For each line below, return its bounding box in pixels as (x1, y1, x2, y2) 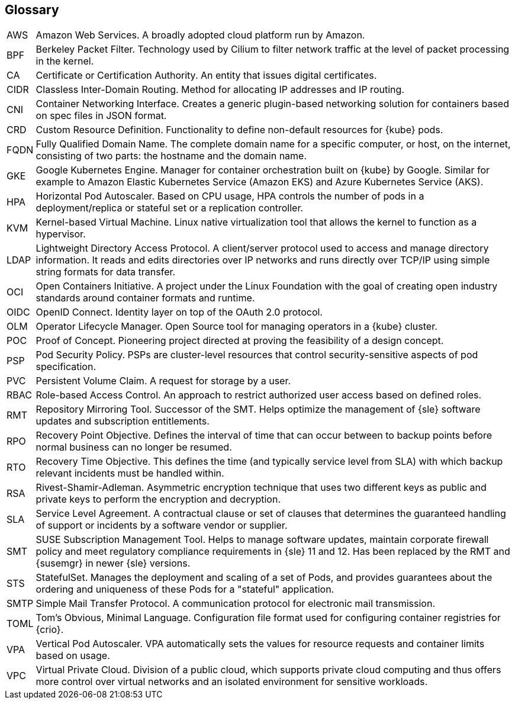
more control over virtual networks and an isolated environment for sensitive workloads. (36, 676, 428, 688)
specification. (36, 361, 96, 373)
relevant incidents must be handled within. (36, 467, 224, 480)
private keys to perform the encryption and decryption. (36, 493, 281, 506)
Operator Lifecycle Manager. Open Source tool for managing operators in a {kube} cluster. (36, 320, 437, 333)
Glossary (5, 2, 59, 17)
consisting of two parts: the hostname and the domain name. (36, 150, 307, 162)
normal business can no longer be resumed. (36, 441, 232, 454)
